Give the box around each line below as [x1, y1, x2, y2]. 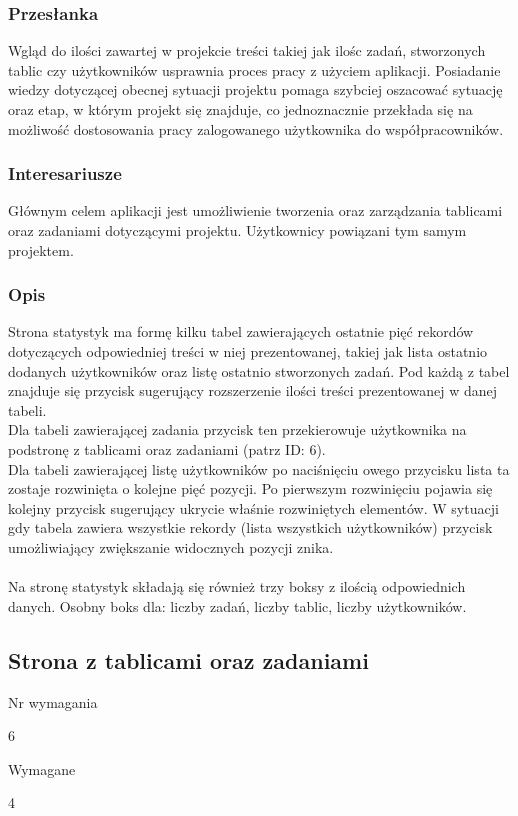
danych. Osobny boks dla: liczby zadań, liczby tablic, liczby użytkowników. [8, 595, 467, 616]
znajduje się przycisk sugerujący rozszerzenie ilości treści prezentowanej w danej [8, 380, 498, 401]
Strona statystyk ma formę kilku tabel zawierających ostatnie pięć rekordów [8, 321, 474, 342]
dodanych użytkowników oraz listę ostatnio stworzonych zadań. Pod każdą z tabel [8, 360, 510, 381]
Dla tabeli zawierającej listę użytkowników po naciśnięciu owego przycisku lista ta [8, 458, 510, 479]
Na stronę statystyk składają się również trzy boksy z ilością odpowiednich [8, 576, 466, 597]
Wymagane [8, 758, 76, 779]
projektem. [8, 239, 74, 260]
